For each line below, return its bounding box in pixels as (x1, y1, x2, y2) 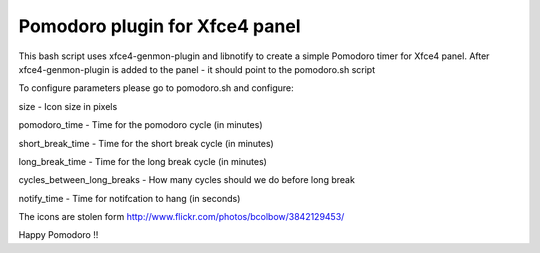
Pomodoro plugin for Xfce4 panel (18, 15, 301, 37)
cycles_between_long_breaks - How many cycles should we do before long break (18, 174, 355, 186)
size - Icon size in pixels (18, 100, 118, 112)
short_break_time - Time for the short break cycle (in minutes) (18, 137, 274, 149)
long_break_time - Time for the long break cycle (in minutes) (18, 155, 267, 167)
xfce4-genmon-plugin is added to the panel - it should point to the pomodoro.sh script (18, 63, 376, 75)
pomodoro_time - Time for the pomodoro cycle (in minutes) (18, 119, 264, 131)
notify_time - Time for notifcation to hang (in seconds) (18, 192, 241, 204)
